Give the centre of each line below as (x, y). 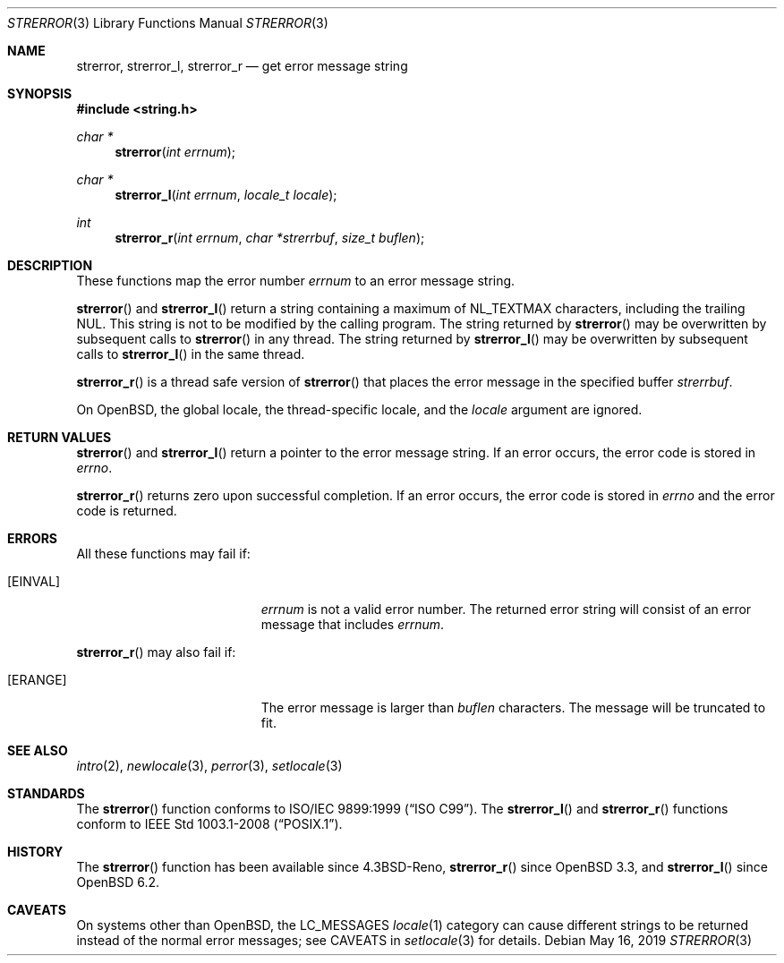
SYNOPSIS (40, 94)
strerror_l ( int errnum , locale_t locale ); (226, 195)
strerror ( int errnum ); (175, 152)
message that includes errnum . (353, 624)
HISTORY (35, 852)
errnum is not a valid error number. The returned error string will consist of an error (506, 609)
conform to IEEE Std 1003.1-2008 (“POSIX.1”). (209, 824)
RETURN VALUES (60, 437)
